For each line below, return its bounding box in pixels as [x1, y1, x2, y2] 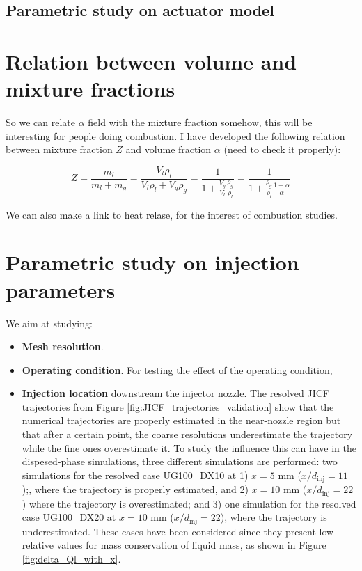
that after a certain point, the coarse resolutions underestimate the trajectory [22, 427, 353, 441]
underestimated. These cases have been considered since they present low [22, 524, 334, 538]
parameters [6, 275, 116, 304]
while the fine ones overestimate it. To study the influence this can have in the [22, 440, 356, 455]
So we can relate [6, 115, 75, 130]
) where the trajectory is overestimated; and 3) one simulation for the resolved [22, 496, 356, 510]
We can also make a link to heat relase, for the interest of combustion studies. [6, 207, 338, 221]
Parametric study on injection [6, 248, 299, 276]
